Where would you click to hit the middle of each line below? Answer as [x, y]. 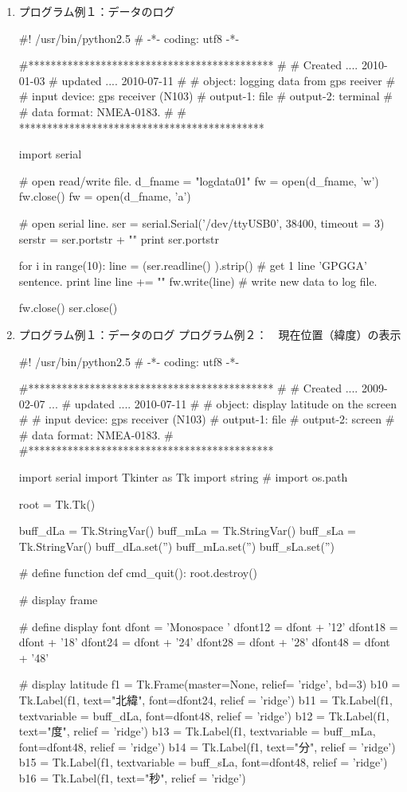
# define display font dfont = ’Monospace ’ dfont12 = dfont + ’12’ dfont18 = [208, 626]
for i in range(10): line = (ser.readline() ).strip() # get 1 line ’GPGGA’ [193, 265]
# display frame [58, 600]
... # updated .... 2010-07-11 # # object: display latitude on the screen [223, 403]
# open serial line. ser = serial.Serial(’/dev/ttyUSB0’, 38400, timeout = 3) [202, 222]
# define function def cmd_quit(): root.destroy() [138, 573]
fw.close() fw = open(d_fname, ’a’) [105, 196]
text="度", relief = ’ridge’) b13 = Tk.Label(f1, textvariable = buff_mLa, [197, 731]
